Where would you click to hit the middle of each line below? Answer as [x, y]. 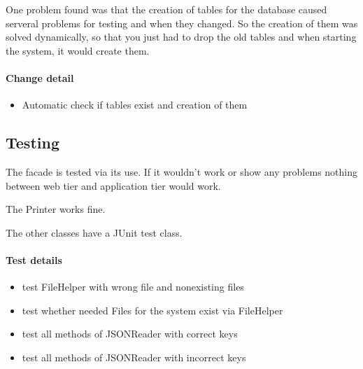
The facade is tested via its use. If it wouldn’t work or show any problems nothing [182, 171]
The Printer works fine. [56, 209]
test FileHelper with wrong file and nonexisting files [133, 287]
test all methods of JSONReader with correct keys [130, 334]
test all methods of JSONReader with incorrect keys [134, 357]
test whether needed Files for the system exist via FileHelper [152, 310]
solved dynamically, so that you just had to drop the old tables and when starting [181, 37]
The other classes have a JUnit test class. [94, 232]
